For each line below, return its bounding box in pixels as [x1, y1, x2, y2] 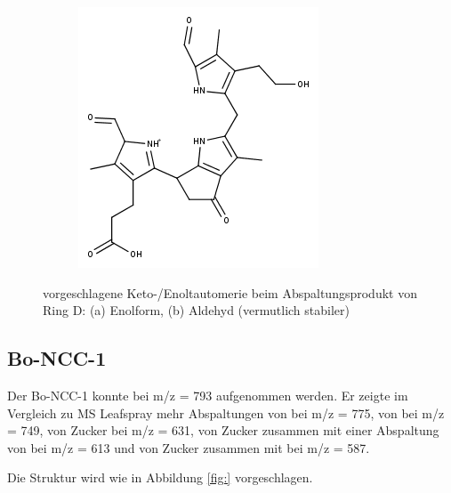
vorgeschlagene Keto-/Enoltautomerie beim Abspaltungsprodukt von [43, 283, 417, 302]
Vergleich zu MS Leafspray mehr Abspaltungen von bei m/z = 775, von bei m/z [7, 403, 445, 422]
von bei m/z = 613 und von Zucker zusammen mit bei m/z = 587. [7, 438, 370, 457]
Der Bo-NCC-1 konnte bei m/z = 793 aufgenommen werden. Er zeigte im [7, 385, 408, 404]
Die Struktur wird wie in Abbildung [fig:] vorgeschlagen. [7, 468, 313, 487]
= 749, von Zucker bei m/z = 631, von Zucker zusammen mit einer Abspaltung [7, 421, 439, 440]
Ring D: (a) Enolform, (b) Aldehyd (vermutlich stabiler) [43, 301, 350, 319]
